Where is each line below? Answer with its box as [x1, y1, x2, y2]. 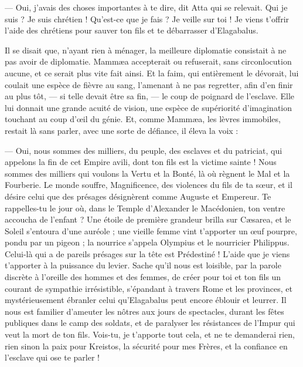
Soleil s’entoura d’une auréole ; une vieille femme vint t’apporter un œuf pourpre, [5, 224, 297, 237]
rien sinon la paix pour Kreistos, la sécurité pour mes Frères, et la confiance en [5, 339, 288, 352]
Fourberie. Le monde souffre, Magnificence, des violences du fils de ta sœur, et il [5, 179, 292, 191]
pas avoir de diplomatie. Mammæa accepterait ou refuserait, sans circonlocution [5, 55, 292, 68]
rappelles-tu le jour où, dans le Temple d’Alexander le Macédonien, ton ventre [5, 201, 285, 214]
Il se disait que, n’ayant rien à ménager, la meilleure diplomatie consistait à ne [5, 43, 287, 56]
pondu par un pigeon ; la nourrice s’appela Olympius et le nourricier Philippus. [5, 236, 290, 248]
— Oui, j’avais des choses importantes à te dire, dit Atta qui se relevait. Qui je [5, 1, 288, 13]
